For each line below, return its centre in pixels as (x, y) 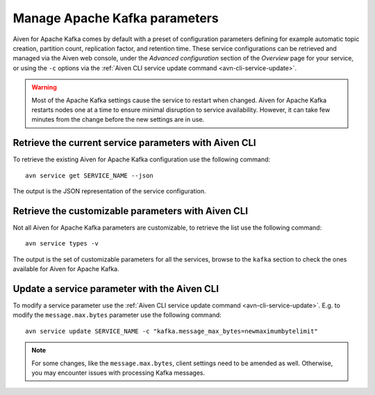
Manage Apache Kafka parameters (116, 18)
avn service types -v (62, 244)
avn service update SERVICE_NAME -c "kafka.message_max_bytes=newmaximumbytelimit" (172, 331)
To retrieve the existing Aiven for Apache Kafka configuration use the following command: (142, 159)
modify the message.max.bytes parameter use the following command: (117, 315)
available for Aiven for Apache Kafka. (66, 269)
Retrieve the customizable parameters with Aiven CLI (131, 211)
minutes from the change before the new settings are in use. (118, 120)
